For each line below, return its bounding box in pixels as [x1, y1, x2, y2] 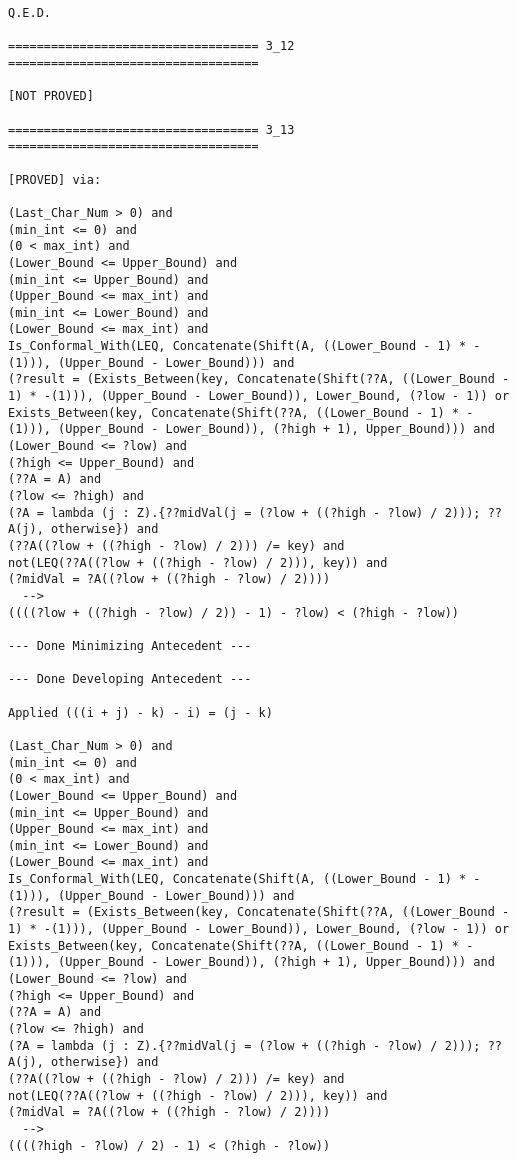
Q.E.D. [8, 6, 51, 20]
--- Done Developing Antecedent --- [8, 672, 252, 687]
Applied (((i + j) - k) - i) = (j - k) [8, 705, 273, 720]
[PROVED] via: [8, 172, 102, 187]
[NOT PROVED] [8, 89, 94, 104]
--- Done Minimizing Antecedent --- [8, 638, 252, 653]
